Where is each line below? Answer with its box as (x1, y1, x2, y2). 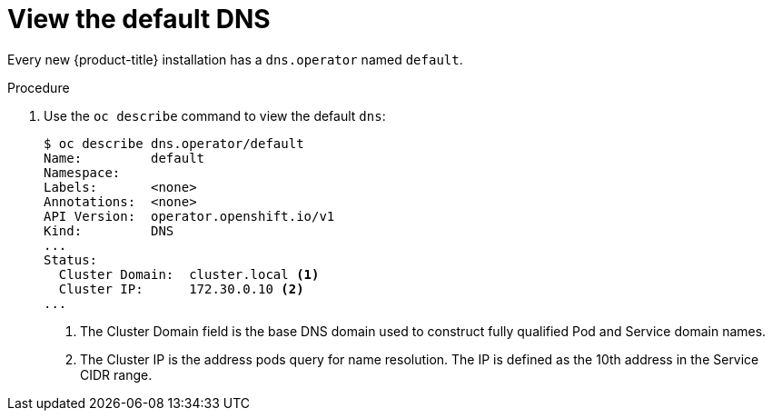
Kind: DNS (44, 223, 174, 238)
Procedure (7, 79, 70, 95)
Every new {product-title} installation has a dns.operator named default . (7, 51, 463, 67)
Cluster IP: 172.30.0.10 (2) (58, 281, 304, 296)
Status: (44, 252, 98, 267)
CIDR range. (80, 366, 153, 383)
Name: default (44, 150, 205, 165)
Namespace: (44, 164, 121, 180)
